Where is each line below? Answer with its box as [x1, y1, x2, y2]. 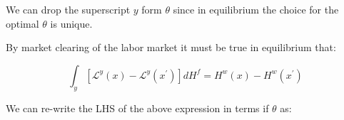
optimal [6, 16, 39, 31]
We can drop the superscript [6, 2, 131, 16]
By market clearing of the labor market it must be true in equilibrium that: [6, 40, 336, 55]
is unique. [50, 16, 93, 31]
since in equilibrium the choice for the [173, 2, 339, 16]
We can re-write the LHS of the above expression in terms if [6, 100, 269, 115]
